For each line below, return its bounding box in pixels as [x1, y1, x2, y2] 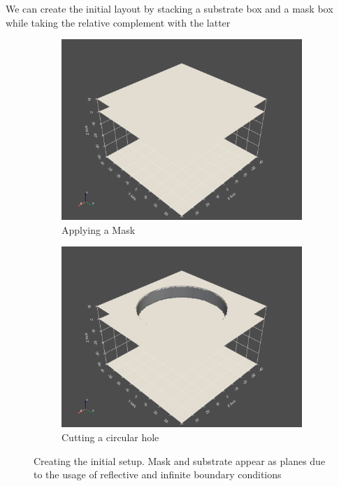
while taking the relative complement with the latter [6, 15, 231, 29]
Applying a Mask [62, 222, 136, 237]
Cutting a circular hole [62, 429, 159, 444]
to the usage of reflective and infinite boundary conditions [34, 467, 282, 482]
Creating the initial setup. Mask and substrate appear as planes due [34, 453, 326, 468]
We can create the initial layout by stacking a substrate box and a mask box [6, 1, 333, 15]
